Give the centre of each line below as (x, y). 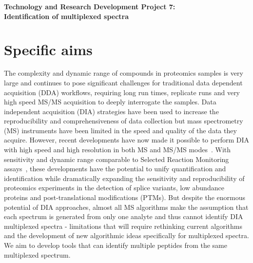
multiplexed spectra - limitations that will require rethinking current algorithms (123, 226)
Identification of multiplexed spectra (67, 16)
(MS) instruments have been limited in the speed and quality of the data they (120, 130)
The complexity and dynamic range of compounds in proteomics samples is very (124, 73)
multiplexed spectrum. (37, 254)
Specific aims (48, 50)
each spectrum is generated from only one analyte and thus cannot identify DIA (124, 216)
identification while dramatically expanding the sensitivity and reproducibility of (124, 178)
